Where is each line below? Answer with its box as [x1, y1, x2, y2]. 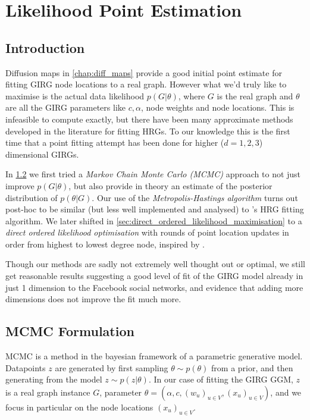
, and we [270, 385, 302, 398]
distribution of [5, 191, 58, 203]
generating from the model [5, 373, 102, 385]
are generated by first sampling [55, 361, 168, 374]
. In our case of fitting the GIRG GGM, [148, 373, 293, 385]
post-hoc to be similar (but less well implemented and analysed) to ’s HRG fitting [5, 203, 304, 215]
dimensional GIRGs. [5, 148, 79, 160]
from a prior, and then [211, 361, 293, 374]
